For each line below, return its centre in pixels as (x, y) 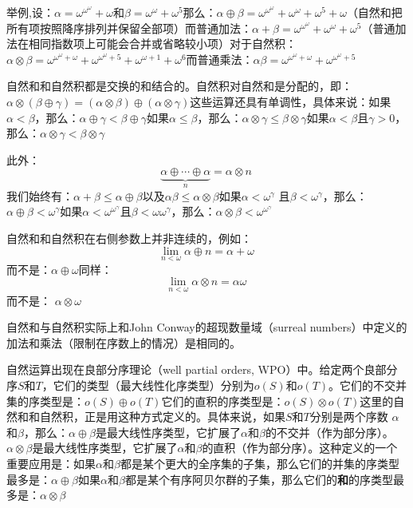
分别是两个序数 (349, 417)
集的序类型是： (45, 401)
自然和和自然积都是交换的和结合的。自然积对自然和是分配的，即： (179, 86)
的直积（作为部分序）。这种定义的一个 (300, 448)
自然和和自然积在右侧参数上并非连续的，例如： (129, 238)
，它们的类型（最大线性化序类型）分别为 (148, 385)
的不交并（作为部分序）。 (329, 432)
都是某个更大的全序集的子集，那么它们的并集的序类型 (260, 463)
